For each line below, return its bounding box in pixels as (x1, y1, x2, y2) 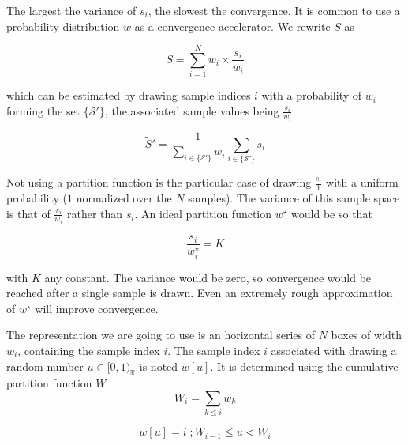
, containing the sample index (17, 341, 160, 358)
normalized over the (76, 190, 172, 206)
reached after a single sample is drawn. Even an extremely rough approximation (6, 285, 393, 301)
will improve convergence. (35, 300, 159, 316)
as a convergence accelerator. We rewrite (134, 17, 331, 34)
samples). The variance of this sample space (188, 190, 400, 206)
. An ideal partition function (134, 205, 272, 221)
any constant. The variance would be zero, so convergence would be (44, 269, 372, 285)
